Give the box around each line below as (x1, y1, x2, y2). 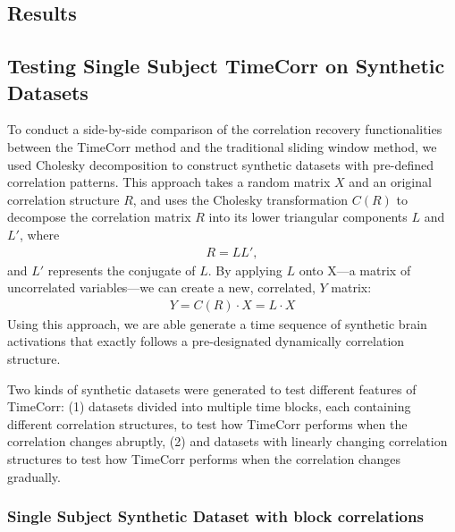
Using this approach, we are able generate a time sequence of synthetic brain (7, 314, 427, 333)
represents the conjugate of (47, 260, 196, 279)
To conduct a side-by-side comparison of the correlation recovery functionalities (7, 120, 442, 139)
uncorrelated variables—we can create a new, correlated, (7, 278, 316, 297)
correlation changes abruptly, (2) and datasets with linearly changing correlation (7, 432, 448, 451)
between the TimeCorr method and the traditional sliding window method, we (7, 137, 437, 156)
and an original (349, 173, 432, 191)
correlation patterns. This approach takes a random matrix (7, 173, 331, 191)
